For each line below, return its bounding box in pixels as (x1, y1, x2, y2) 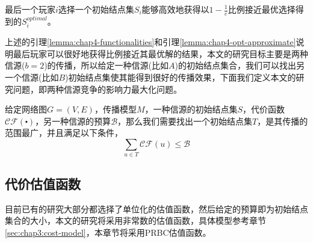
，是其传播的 (257, 114, 308, 127)
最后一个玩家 (5, 3, 55, 15)
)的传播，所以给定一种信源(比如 (44, 59, 169, 72)
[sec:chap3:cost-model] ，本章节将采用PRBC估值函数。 (5, 226, 211, 238)
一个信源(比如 (5, 71, 59, 84)
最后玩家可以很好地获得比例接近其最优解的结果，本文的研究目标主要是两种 (13, 47, 308, 60)
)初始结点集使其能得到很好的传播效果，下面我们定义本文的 (65, 71, 296, 84)
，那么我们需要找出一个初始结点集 (117, 114, 253, 127)
